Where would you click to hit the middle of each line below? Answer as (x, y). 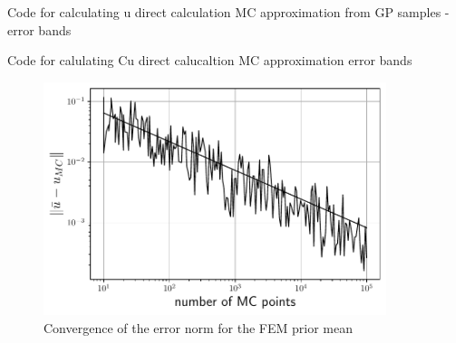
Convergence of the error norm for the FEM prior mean (198, 327)
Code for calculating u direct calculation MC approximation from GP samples (224, 12)
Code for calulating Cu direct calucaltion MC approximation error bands (210, 60)
